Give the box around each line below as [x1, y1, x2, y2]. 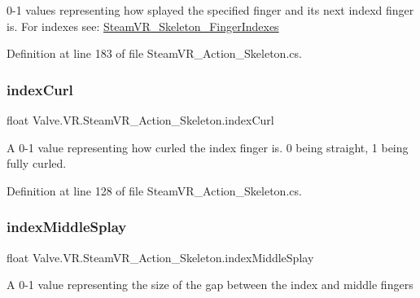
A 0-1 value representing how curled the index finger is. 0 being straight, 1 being [7, 138, 409, 156]
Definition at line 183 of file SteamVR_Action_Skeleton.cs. [7, 45, 302, 62]
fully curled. [7, 155, 67, 172]
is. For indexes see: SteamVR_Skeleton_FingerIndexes [7, 17, 279, 34]
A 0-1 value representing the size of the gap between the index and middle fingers [7, 276, 413, 293]
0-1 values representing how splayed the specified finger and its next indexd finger [7, 2, 414, 18]
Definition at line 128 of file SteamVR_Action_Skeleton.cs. [7, 182, 302, 199]
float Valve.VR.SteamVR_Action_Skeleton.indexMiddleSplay [7, 248, 314, 265]
